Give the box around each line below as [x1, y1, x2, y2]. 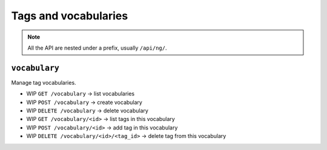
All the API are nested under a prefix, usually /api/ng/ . [27, 44, 167, 51]
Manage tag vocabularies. [11, 79, 76, 86]
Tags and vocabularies [11, 9, 128, 22]
